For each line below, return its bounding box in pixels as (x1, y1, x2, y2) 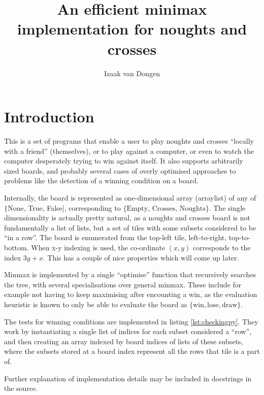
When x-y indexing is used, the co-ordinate (31, 242, 166, 253)
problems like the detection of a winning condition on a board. (4, 175, 199, 186)
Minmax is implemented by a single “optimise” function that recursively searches (4, 269, 256, 280)
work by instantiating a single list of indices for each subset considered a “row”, (4, 326, 252, 337)
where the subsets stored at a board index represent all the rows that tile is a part (4, 346, 260, 356)
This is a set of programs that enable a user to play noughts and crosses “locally (4, 136, 254, 146)
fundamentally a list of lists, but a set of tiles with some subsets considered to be (4, 222, 256, 233)
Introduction (4, 106, 94, 127)
